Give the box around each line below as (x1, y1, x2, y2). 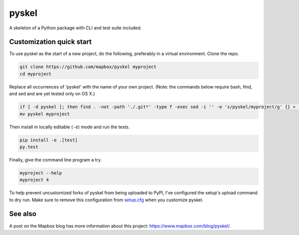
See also (9, 210, 37, 218)
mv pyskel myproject (19, 111, 70, 117)
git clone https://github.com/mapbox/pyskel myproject (19, 64, 156, 70)
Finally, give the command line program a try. (9, 157, 102, 162)
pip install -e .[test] (19, 137, 78, 143)
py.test (19, 144, 38, 150)
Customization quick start (9, 38, 92, 46)
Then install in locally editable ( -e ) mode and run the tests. (9, 124, 130, 130)
